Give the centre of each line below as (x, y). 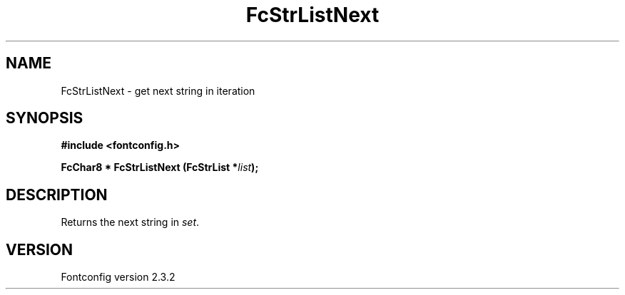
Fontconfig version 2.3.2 (118, 277)
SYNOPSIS (45, 118)
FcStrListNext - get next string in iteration (158, 90)
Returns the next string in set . (130, 222)
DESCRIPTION (57, 195)
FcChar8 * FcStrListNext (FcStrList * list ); (160, 167)
